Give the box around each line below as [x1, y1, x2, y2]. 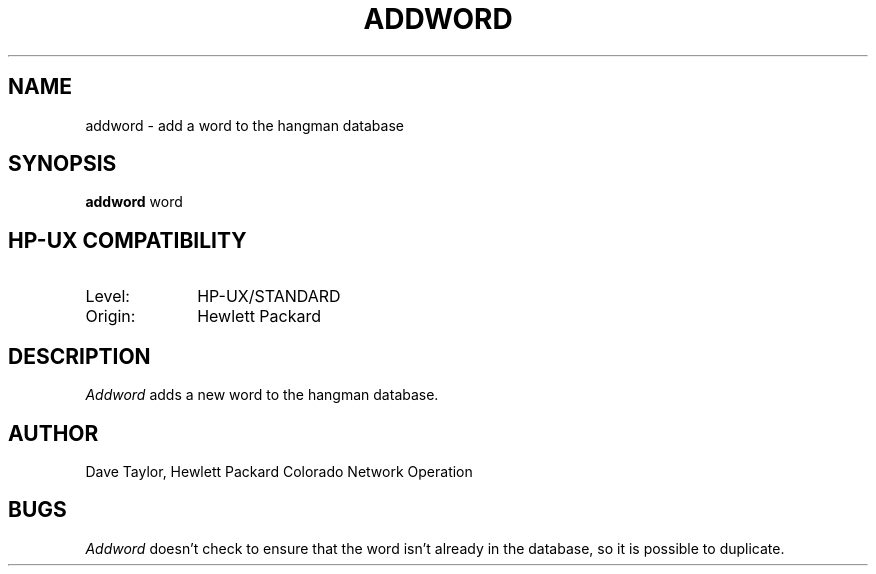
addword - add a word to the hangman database [85, 116, 404, 134]
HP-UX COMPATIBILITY [8, 227, 247, 253]
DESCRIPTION [8, 343, 151, 369]
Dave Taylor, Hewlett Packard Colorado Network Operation [85, 462, 473, 480]
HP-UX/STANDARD [197, 286, 341, 307]
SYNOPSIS [8, 151, 117, 177]
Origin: [85, 306, 136, 327]
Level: [85, 286, 130, 307]
